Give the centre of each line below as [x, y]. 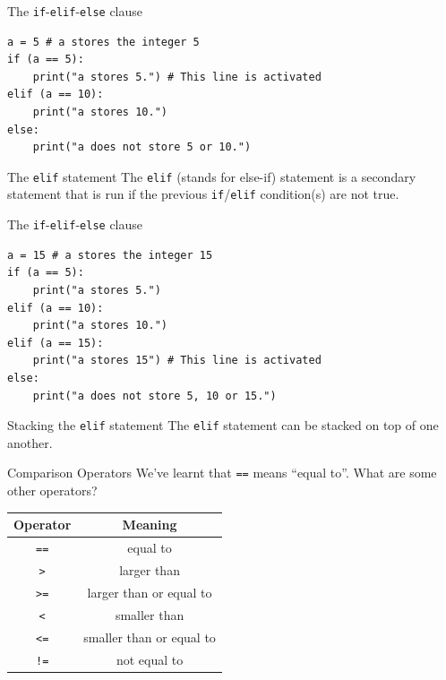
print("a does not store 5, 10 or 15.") [154, 396]
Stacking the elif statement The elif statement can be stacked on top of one [223, 425]
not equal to [150, 659]
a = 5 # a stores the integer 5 [103, 42]
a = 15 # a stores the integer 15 [110, 255]
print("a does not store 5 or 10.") [142, 147]
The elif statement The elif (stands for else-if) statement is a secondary [212, 176]
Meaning [150, 525]
